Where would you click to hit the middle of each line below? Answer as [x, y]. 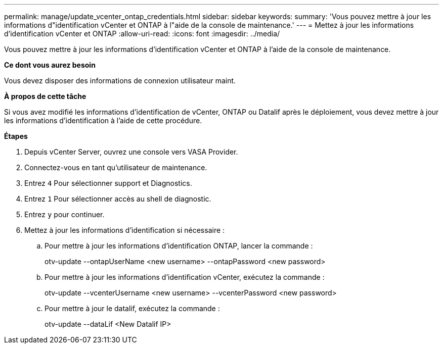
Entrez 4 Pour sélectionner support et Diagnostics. [108, 183]
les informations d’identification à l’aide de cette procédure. [103, 120]
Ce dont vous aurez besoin [50, 65]
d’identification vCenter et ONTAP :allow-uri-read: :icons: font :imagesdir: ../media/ [142, 34]
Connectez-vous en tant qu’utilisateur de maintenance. [116, 167]
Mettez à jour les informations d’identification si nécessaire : [125, 230]
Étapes [16, 136]
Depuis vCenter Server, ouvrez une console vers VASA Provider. [131, 152]
